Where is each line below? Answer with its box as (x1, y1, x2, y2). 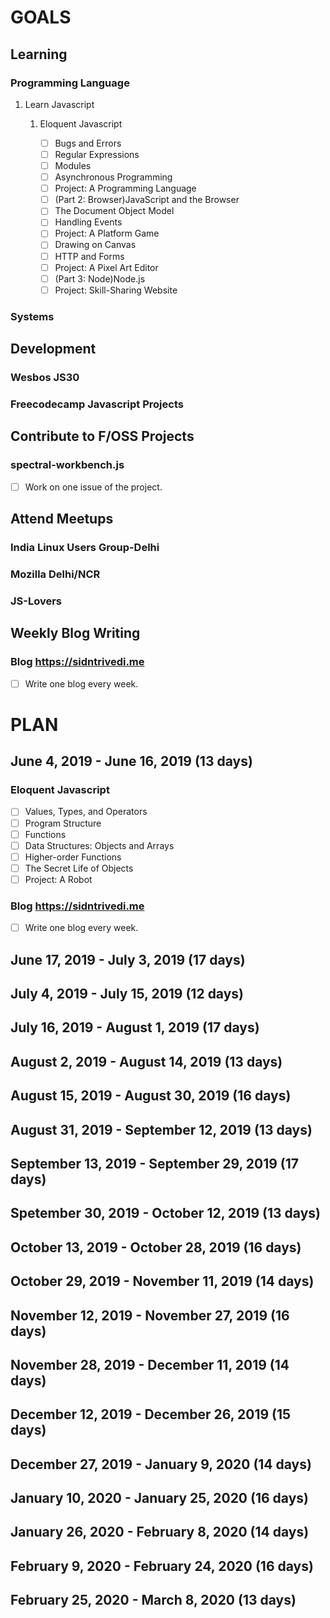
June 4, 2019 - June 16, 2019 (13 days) (10, 753, 253, 770)
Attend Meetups (10, 511, 114, 528)
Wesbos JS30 (10, 370, 80, 384)
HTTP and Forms (54, 250, 125, 262)
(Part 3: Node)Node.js (54, 272, 146, 285)
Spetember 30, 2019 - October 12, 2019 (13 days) (10, 1205, 321, 1222)
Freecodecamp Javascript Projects (10, 397, 184, 411)
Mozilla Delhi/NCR (10, 567, 101, 581)
